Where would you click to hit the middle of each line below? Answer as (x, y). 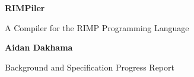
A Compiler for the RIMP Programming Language (97, 27)
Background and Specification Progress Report (90, 67)
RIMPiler (25, 8)
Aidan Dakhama (39, 47)
